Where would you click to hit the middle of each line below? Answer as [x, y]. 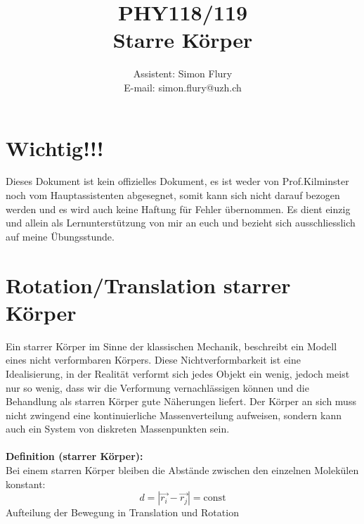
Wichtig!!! [55, 147]
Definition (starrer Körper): [74, 456]
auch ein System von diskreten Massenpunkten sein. [118, 429]
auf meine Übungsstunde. [60, 236]
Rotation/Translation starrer [148, 285]
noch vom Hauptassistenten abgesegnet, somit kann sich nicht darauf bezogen [173, 195]
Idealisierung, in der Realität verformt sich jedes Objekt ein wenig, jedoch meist [178, 373]
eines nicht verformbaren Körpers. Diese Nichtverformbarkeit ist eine [154, 360]
